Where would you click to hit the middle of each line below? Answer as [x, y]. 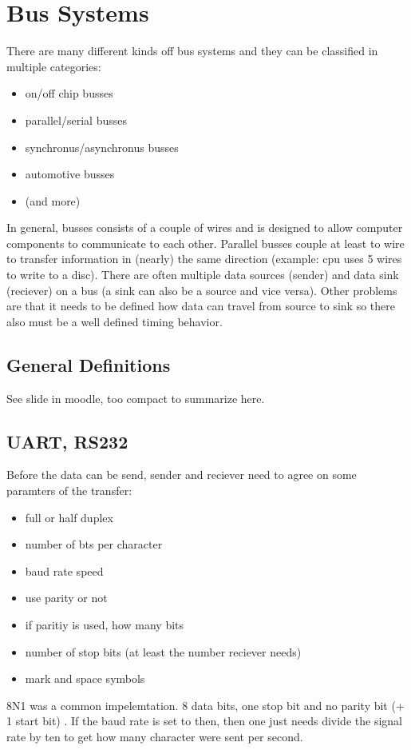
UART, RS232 [67, 441]
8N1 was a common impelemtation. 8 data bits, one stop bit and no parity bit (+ [205, 705]
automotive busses [70, 174]
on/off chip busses [69, 93]
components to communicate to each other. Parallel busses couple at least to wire [205, 243]
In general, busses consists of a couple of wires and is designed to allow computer [205, 227]
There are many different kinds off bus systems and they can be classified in [192, 51]
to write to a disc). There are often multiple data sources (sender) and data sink [203, 275]
